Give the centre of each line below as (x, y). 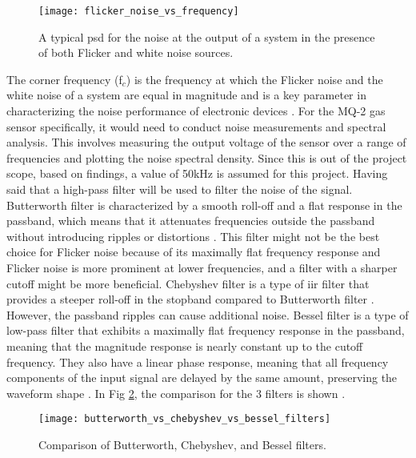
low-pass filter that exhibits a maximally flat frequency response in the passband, (206, 330)
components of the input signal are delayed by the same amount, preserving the (202, 378)
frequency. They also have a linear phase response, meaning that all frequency (198, 362)
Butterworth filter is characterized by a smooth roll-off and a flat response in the (204, 205)
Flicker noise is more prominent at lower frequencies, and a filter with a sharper (202, 267)
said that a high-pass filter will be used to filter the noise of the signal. (180, 189)
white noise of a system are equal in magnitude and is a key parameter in (186, 95)
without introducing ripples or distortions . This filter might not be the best (193, 236)
